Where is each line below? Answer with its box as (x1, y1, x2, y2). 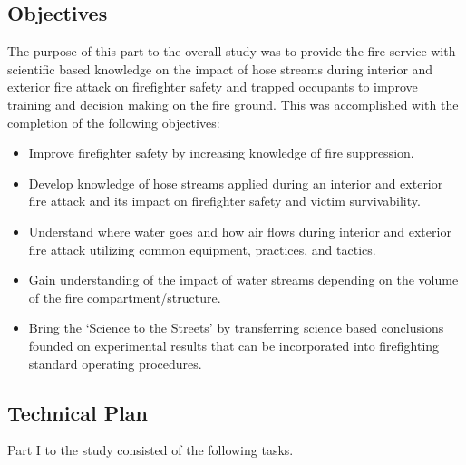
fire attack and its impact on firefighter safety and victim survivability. (28, 191, 421, 210)
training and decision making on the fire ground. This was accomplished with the (7, 94, 459, 113)
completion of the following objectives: (7, 112, 220, 131)
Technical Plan (7, 398, 149, 426)
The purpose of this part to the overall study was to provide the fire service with (7, 42, 456, 61)
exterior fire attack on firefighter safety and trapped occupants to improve (7, 77, 418, 96)
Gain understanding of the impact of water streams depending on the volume (28, 270, 459, 289)
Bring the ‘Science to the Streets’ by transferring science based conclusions (28, 318, 444, 337)
